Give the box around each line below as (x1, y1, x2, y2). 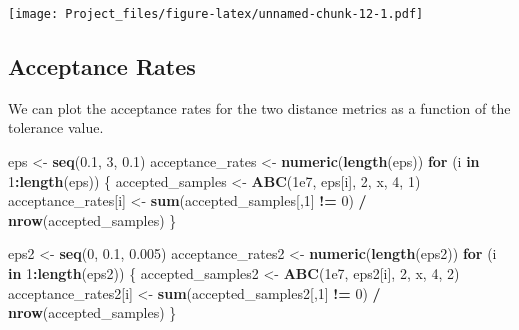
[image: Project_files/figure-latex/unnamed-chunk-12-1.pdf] (8, 7, 424, 21)
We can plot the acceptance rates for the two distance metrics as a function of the (8, 97, 511, 118)
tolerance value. (8, 117, 104, 138)
